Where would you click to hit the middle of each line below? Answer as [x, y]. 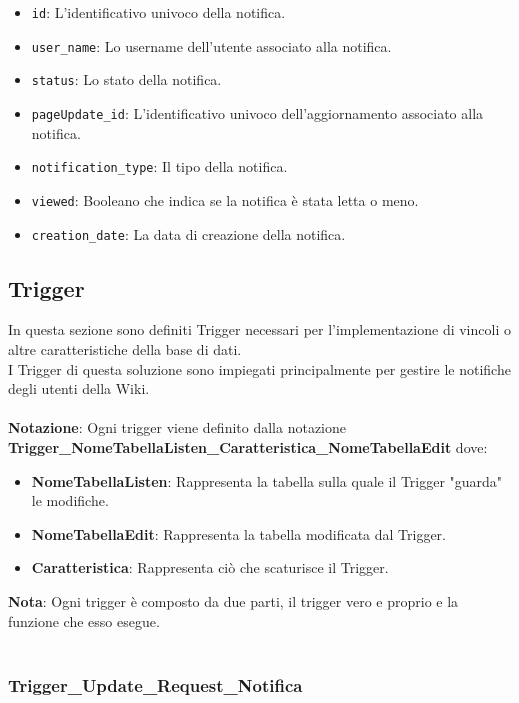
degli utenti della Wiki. [79, 388]
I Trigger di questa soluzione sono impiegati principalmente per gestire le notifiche [259, 368]
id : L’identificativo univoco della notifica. [158, 12]
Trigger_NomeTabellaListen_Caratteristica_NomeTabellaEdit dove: [248, 446]
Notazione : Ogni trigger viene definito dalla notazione [177, 427]
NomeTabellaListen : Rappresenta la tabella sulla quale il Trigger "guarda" [267, 480]
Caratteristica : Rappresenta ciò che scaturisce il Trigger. [210, 567]
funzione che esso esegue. [84, 620]
